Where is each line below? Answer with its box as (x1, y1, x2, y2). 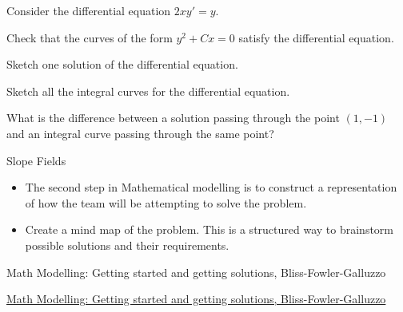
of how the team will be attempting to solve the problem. (25, 194, 307, 211)
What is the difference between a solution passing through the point (6, 109, 340, 126)
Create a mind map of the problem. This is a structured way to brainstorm (25, 221, 393, 238)
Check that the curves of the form (6, 29, 173, 45)
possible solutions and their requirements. (25, 236, 229, 253)
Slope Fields (6, 152, 66, 168)
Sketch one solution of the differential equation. (6, 56, 238, 73)
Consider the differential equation (6, 2, 171, 18)
